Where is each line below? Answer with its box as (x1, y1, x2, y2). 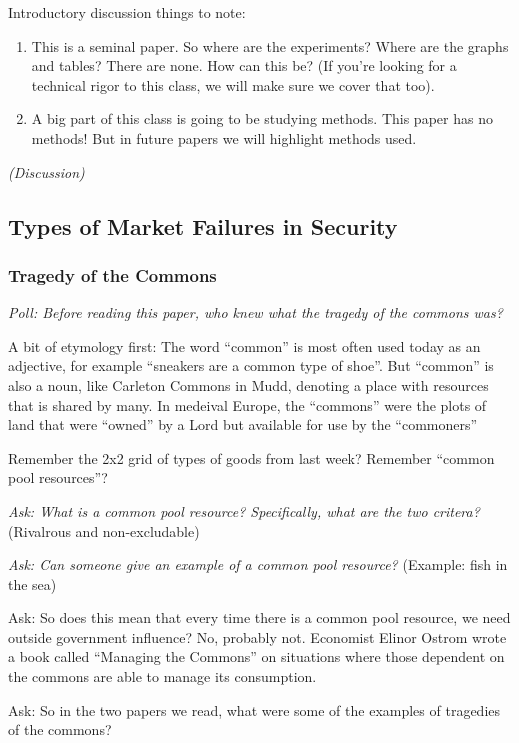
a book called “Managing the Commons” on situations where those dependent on (8, 646, 505, 667)
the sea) (8, 573, 57, 594)
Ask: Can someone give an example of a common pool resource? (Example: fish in (8, 554, 508, 575)
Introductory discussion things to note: (8, 2, 246, 22)
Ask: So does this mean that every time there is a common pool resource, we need (8, 607, 511, 628)
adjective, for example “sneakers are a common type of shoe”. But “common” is (8, 355, 494, 376)
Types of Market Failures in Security (8, 210, 398, 241)
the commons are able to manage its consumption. (8, 666, 317, 687)
